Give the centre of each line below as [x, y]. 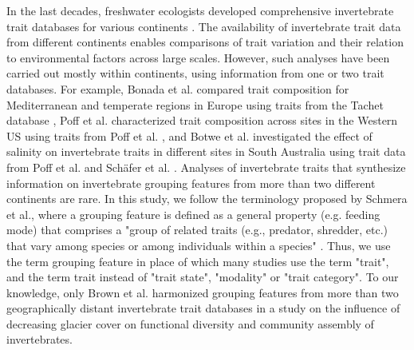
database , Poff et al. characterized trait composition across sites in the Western [202, 120]
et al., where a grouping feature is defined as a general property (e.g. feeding [193, 214]
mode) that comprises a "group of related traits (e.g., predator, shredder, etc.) [197, 230]
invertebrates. [39, 339]
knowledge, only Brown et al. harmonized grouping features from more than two [203, 292]
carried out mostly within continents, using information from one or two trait [195, 73]
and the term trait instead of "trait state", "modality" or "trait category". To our [203, 277]
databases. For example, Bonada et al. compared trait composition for [178, 88]
